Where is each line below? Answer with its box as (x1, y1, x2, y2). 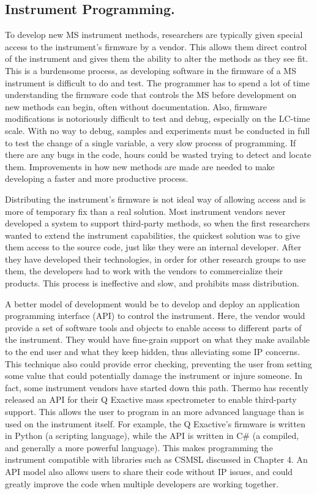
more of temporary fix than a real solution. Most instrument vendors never (5, 204, 286, 217)
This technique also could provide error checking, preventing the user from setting (5, 357, 312, 370)
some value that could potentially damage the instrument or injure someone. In (5, 369, 303, 382)
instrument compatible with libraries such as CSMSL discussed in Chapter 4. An (5, 453, 308, 466)
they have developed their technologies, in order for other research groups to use (5, 252, 306, 265)
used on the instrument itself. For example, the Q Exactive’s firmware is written (5, 417, 305, 430)
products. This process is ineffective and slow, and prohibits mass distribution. (5, 277, 299, 290)
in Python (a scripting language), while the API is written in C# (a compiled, (5, 429, 299, 442)
